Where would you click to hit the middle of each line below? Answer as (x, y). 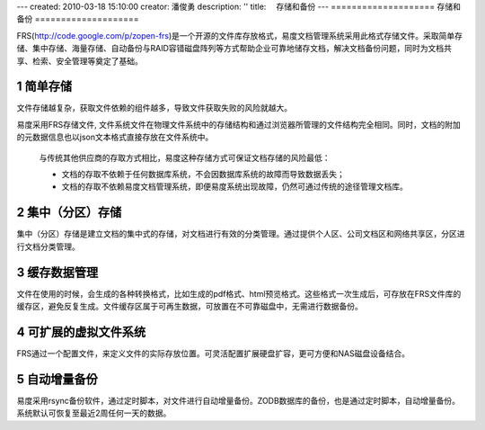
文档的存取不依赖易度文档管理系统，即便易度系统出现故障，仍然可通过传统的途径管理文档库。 (234, 187)
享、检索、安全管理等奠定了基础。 (79, 61)
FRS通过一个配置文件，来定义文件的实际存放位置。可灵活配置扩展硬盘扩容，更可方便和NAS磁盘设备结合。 (213, 353)
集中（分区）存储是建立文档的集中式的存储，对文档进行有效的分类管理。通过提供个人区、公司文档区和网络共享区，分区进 (241, 234)
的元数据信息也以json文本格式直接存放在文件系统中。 (115, 137)
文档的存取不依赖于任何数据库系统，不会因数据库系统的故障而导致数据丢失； (203, 175)
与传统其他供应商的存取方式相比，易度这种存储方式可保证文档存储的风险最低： (185, 157)
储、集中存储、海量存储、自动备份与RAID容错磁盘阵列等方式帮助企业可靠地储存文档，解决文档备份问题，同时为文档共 (234, 49)
